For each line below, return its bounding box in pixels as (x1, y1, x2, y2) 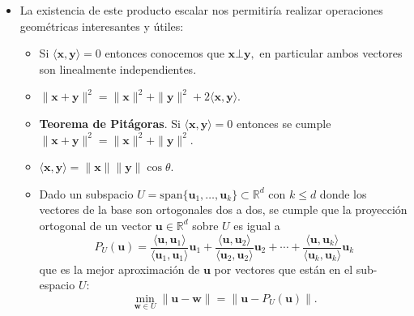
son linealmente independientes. (39, 60, 197, 77)
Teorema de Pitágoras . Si (39, 114, 181, 131)
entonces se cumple (237, 114, 331, 131)
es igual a (233, 216, 280, 233)
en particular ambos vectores (259, 45, 403, 62)
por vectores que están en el (214, 260, 353, 277)
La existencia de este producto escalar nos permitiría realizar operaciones (19, 2, 383, 18)
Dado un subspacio (39, 185, 134, 202)
